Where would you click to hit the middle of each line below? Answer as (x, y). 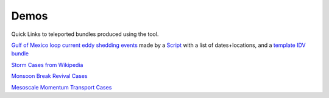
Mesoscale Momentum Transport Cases (62, 87)
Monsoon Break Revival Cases (49, 76)
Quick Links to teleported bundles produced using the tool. (85, 34)
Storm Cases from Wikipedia (47, 65)
